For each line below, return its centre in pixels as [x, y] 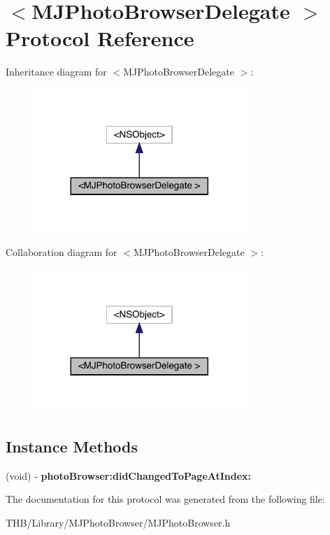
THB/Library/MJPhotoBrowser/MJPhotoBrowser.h [118, 522]
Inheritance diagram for [56, 72]
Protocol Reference [100, 38]
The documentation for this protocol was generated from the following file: [165, 499]
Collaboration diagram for [62, 251]
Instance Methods [72, 446]
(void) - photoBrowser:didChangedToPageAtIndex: [129, 475]
